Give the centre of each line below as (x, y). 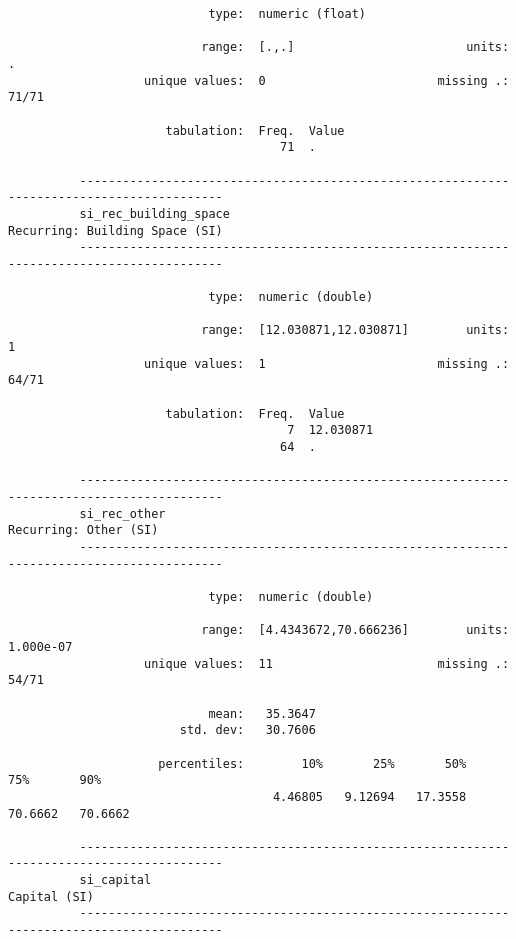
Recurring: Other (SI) (83, 530)
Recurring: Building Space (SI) (115, 230)
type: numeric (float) (287, 14)
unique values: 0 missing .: (327, 80)
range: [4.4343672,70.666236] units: (355, 630)
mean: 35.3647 (262, 713)
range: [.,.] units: (355, 47)
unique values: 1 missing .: (327, 363)
